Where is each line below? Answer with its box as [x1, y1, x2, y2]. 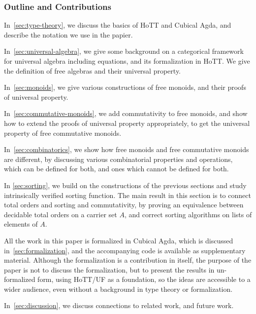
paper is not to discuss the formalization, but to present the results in [4, 264, 215, 275]
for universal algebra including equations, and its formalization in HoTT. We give [4, 56, 250, 66]
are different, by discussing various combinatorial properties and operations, [4, 154, 233, 164]
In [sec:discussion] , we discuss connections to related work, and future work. [4, 300, 234, 311]
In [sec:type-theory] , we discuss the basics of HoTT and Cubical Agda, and [4, 20, 231, 30]
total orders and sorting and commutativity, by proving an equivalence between [4, 199, 244, 210]
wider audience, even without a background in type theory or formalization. [4, 283, 233, 294]
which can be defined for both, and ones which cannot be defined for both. [4, 163, 229, 174]
